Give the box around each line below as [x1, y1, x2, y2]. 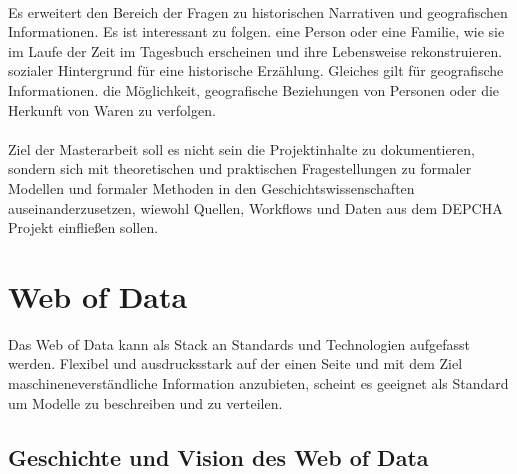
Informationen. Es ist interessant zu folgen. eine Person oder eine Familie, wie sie [8, 21, 505, 42]
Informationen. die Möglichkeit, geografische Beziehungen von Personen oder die [8, 79, 500, 100]
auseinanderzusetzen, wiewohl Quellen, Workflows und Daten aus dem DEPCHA [8, 197, 503, 218]
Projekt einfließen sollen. [8, 217, 159, 238]
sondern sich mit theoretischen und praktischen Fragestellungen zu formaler [8, 158, 472, 179]
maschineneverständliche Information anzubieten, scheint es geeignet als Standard [8, 373, 509, 394]
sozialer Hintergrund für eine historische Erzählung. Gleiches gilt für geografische [8, 60, 504, 81]
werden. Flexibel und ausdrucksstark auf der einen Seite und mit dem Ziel [8, 353, 463, 374]
